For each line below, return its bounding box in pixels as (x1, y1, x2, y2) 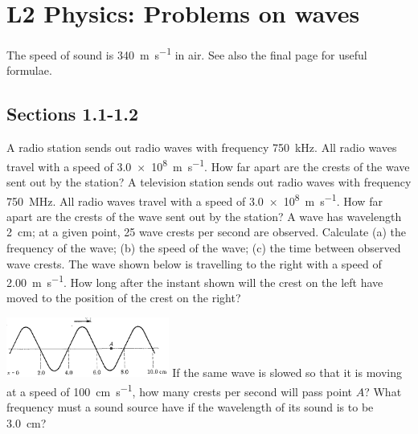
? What (364, 383, 402, 399)
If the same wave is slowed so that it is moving (172, 364, 403, 381)
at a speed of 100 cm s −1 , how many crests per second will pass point (6, 380, 353, 399)
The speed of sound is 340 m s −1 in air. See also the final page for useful (6, 44, 367, 63)
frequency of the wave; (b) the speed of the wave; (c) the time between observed (6, 240, 401, 256)
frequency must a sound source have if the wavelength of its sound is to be (6, 399, 374, 416)
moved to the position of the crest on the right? (6, 289, 241, 306)
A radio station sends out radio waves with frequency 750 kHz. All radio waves (6, 139, 397, 156)
